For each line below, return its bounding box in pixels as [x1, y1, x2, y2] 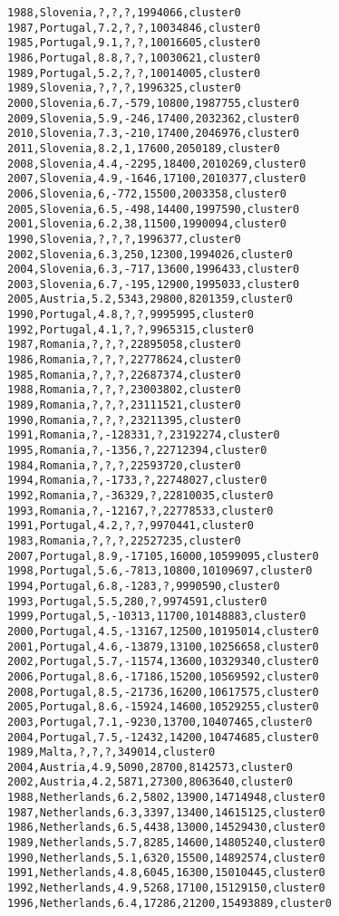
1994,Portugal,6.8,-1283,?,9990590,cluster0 [7, 579, 280, 593]
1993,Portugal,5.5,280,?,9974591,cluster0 [7, 594, 267, 608]
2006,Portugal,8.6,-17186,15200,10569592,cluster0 [7, 670, 319, 683]
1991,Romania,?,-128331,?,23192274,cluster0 [7, 429, 280, 442]
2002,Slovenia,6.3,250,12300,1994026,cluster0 [7, 247, 293, 261]
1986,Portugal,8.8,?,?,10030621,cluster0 [7, 51, 261, 64]
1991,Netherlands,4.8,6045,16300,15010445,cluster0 [7, 866, 325, 880]
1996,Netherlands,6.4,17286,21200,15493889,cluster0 [7, 896, 332, 910]
